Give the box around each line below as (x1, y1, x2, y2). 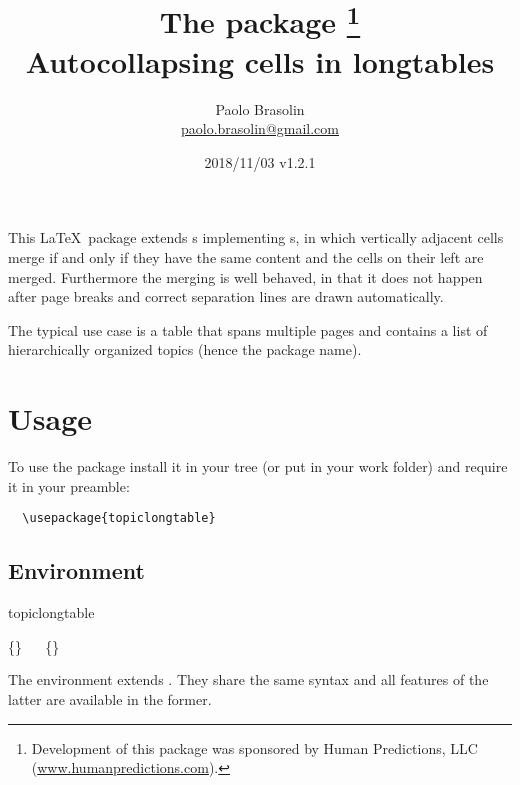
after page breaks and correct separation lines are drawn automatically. (8, 286, 444, 307)
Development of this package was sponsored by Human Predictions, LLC (31, 737, 478, 758)
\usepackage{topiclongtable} (22, 511, 216, 526)
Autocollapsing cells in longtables (25, 40, 495, 81)
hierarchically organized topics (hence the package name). (8, 339, 362, 360)
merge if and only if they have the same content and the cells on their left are (8, 247, 484, 268)
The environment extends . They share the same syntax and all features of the (8, 669, 489, 690)
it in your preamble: (8, 475, 130, 496)
